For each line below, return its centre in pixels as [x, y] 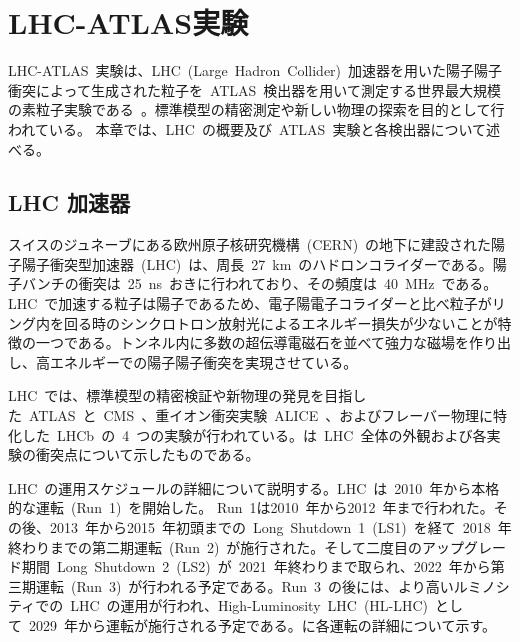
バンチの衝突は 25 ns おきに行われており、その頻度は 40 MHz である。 [259, 283]
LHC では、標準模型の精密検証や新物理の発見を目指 [180, 395]
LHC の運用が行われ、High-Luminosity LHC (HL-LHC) [249, 605]
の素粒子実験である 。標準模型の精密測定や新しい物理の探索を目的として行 [256, 109]
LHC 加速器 [69, 202]
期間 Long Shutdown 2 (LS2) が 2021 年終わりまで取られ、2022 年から [256, 566]
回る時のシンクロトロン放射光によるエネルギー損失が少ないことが [280, 322]
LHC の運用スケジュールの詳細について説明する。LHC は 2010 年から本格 [254, 487]
